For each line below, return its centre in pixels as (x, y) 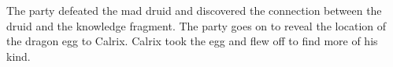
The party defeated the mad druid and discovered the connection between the (194, 10)
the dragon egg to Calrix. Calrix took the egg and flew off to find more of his (192, 41)
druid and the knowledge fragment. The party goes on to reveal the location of (196, 25)
